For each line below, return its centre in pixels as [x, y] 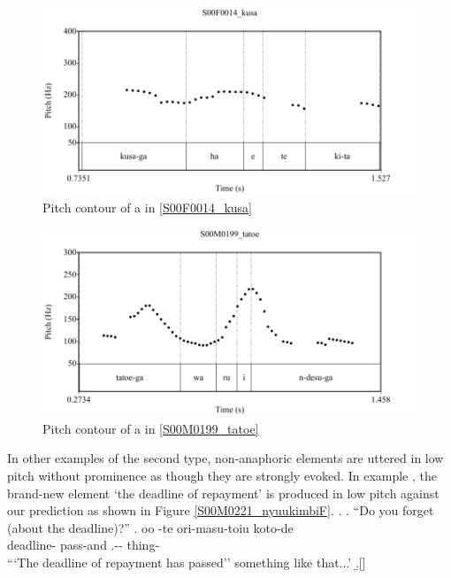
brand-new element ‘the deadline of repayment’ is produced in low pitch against [223, 493]
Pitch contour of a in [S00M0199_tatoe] [151, 428]
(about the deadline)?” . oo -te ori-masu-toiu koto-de [150, 527]
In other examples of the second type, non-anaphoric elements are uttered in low [225, 458]
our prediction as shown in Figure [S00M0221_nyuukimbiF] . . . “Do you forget [221, 510]
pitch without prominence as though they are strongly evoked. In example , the [222, 475]
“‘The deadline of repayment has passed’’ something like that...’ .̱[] [187, 562]
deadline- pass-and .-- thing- [84, 545]
